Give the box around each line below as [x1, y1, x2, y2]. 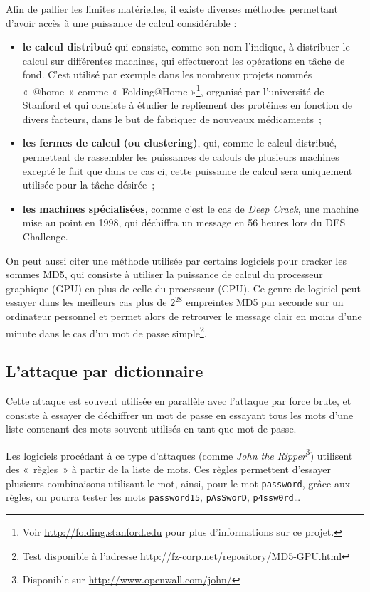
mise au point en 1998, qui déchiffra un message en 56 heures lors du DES [22, 215, 346, 230]
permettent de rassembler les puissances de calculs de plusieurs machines [22, 149, 339, 164]
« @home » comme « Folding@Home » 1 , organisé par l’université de [22, 81, 324, 98]
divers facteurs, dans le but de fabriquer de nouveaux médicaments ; [22, 111, 322, 126]
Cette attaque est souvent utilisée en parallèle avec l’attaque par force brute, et [6, 393, 351, 408]
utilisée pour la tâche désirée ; [22, 177, 155, 192]
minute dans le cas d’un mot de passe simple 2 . [6, 323, 207, 340]
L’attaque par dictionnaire [6, 360, 203, 382]
